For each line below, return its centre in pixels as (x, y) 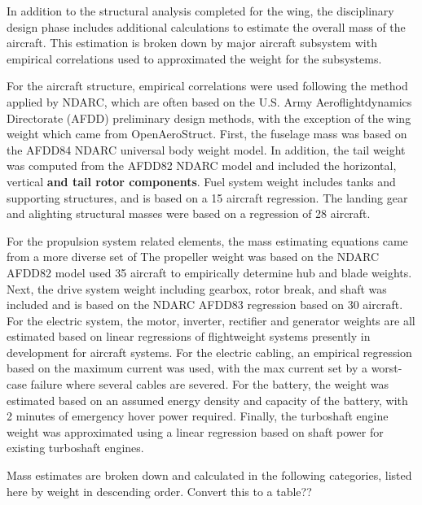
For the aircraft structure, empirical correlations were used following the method (207, 86)
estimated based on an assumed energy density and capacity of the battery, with (207, 400)
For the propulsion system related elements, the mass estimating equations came (207, 240)
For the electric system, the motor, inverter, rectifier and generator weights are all (211, 320)
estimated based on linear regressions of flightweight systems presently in (189, 336)
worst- (387, 368)
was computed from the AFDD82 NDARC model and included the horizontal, (202, 165)
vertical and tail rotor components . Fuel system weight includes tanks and (201, 181)
